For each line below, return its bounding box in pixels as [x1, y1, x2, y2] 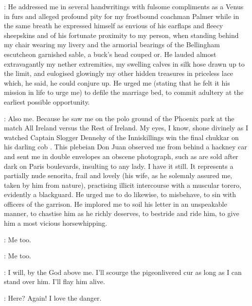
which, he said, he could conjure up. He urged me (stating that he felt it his [4, 77, 230, 88]
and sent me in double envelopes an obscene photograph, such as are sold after [4, 151, 238, 161]
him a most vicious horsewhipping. [4, 218, 108, 228]
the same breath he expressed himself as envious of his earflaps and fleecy [4, 20, 223, 31]
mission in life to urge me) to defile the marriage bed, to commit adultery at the [4, 87, 244, 97]
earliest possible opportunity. [4, 96, 90, 107]
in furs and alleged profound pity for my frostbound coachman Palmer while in [4, 11, 239, 21]
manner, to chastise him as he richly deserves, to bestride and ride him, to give [4, 208, 239, 218]
